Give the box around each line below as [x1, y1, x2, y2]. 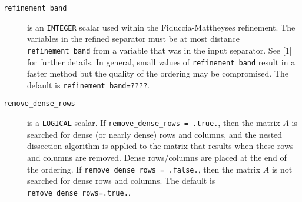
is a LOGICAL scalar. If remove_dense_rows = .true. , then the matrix [27, 117, 280, 129]
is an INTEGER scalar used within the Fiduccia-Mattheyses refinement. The [27, 21, 296, 33]
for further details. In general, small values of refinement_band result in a [27, 55, 296, 68]
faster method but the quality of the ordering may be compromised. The [27, 67, 289, 80]
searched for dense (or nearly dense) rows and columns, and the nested [27, 128, 283, 140]
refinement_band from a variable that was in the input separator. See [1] [27, 44, 292, 56]
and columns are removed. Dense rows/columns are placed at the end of [27, 151, 287, 163]
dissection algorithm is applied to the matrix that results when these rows [27, 140, 294, 152]
